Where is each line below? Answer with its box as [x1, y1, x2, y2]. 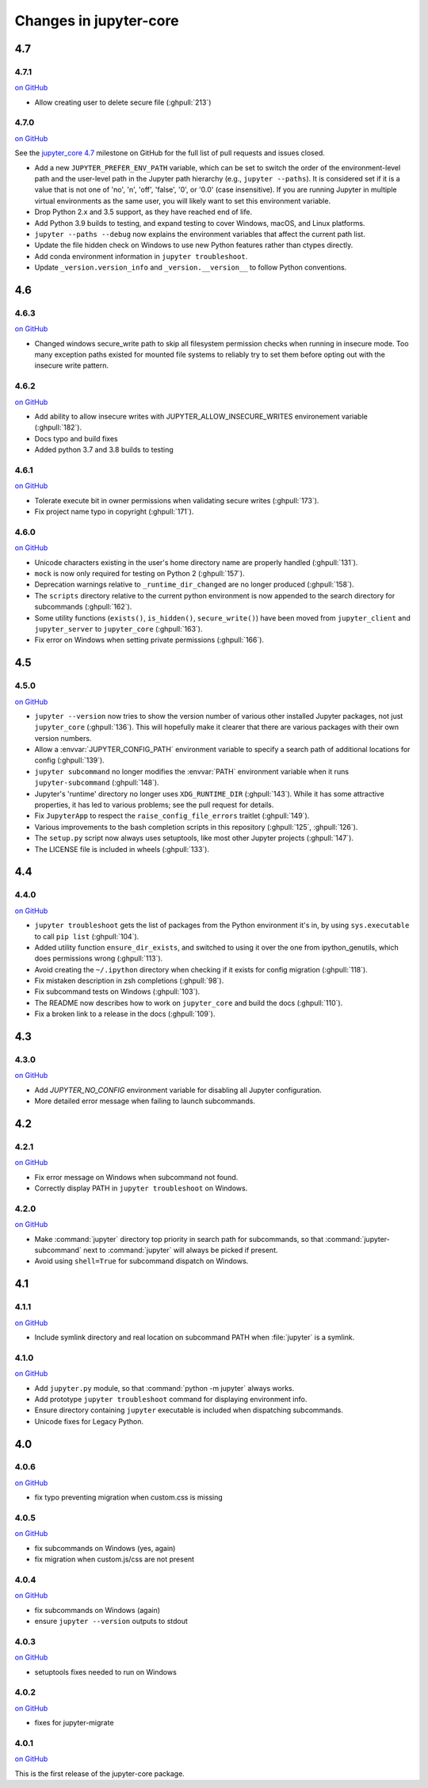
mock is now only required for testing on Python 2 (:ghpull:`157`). [34, 569, 245, 579]
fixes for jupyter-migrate [34, 1718, 114, 1728]
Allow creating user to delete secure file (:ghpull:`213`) [34, 97, 212, 107]
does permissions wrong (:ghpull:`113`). [34, 953, 163, 963]
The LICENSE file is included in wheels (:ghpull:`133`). [34, 844, 210, 854]
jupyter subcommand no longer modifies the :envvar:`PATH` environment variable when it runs [34, 766, 349, 776]
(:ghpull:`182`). [34, 422, 82, 432]
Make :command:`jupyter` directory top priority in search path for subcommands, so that [34, 1234, 324, 1244]
